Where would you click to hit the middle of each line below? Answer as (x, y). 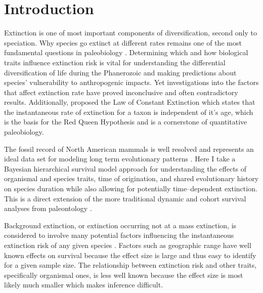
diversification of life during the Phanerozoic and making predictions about (120, 72)
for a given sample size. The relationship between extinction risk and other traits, (130, 265)
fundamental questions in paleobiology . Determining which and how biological (126, 52)
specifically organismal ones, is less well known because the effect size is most (124, 275)
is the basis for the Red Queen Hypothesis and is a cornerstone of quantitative (126, 122)
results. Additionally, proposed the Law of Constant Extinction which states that (130, 102)
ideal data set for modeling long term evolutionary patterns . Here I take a (120, 159)
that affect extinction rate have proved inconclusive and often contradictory (121, 92)
